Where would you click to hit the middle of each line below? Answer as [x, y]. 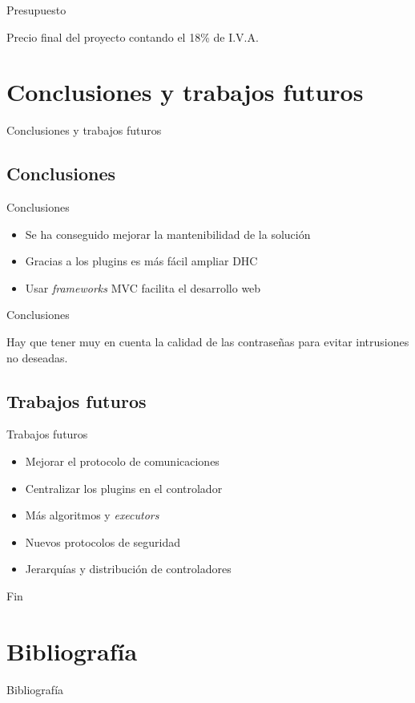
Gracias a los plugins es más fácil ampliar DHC [141, 261]
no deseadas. [37, 357]
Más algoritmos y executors [92, 515]
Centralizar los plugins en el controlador [124, 488]
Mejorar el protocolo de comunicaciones [122, 461]
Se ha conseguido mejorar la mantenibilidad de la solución [168, 234]
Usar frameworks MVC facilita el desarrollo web [143, 287]
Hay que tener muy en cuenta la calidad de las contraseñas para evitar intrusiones [208, 342]
